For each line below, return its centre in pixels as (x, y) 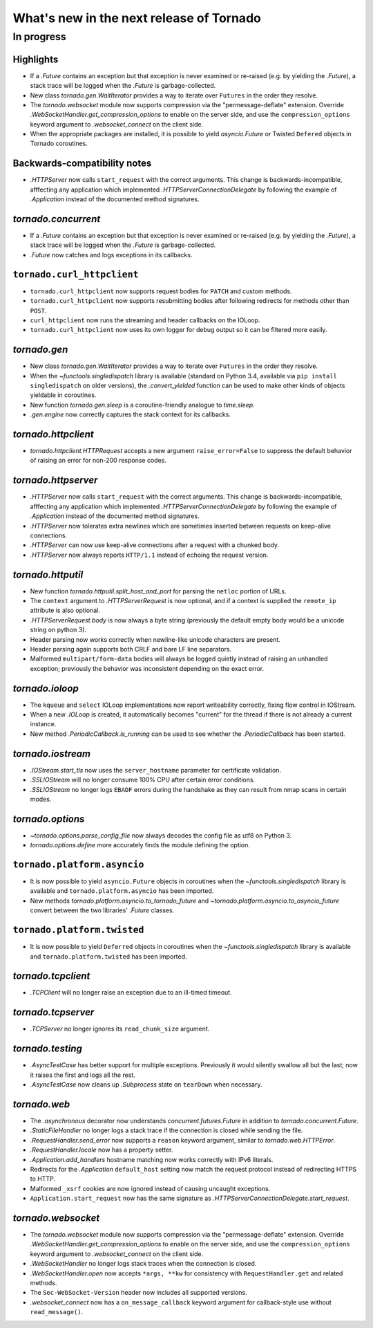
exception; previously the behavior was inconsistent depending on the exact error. (147, 668)
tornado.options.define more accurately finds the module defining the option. (140, 845)
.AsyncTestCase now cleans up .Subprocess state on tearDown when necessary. (146, 1085)
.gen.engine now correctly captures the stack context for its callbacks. (131, 414)
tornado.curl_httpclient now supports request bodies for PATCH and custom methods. (161, 291)
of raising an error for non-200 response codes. (98, 461)
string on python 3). (58, 630)
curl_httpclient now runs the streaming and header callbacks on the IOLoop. (145, 320)
